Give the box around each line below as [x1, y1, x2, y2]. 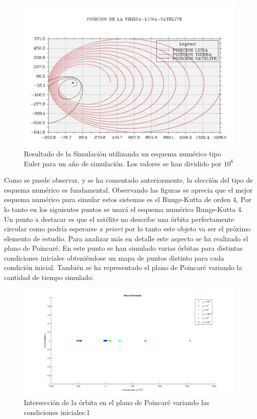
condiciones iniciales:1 [24, 407, 90, 417]
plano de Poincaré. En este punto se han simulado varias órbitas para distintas [4, 243, 243, 253]
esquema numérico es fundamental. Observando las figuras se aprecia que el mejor [4, 184, 253, 195]
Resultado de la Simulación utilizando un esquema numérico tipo [24, 148, 221, 158]
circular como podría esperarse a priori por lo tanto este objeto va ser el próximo [4, 223, 251, 234]
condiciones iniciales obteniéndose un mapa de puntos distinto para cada [4, 252, 224, 263]
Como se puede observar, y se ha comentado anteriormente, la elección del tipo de [4, 175, 253, 185]
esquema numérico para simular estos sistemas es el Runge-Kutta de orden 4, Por [4, 194, 252, 205]
